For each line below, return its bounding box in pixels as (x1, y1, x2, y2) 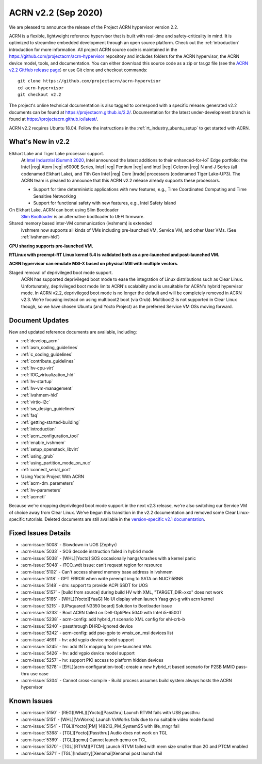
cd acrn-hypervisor (17, 85, 64, 91)
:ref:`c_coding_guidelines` (21, 351, 73, 357)
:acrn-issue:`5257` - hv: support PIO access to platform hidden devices (21, 657, 164, 663)
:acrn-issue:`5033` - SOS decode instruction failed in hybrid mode (21, 548, 154, 555)
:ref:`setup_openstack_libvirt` (21, 446, 80, 452)
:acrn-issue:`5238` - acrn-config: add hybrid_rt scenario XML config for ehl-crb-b (21, 616, 185, 622)
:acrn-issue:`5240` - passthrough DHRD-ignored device (21, 623, 133, 629)
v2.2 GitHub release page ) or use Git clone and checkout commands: (9, 67, 147, 73)
